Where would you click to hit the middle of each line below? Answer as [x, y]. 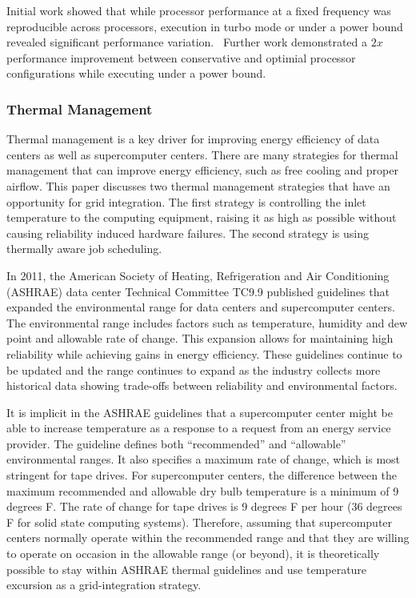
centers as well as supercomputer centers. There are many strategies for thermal [202, 154]
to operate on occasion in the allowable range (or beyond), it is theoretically [193, 554]
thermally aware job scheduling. [84, 249]
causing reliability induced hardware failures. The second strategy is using [188, 233]
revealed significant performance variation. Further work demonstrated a [187, 42]
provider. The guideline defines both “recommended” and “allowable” [176, 443]
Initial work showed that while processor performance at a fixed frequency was [199, 10]
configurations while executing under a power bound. [136, 73]
